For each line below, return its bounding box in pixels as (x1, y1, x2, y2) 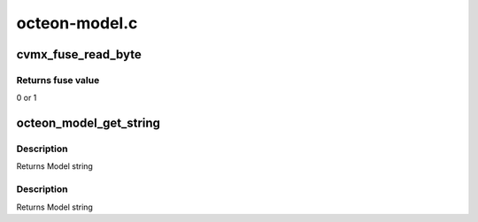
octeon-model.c (16, 13, 138, 33)
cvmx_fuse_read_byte (16, 47, 142, 62)
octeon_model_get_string (16, 116, 161, 131)
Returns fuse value (16, 73, 100, 86)
